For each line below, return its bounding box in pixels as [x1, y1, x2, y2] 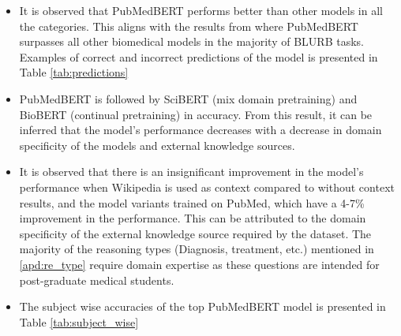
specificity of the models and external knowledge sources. [19, 136, 295, 153]
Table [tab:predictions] [19, 64, 129, 80]
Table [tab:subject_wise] [19, 313, 139, 330]
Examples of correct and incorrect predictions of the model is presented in [19, 48, 378, 65]
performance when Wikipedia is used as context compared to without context [19, 178, 395, 195]
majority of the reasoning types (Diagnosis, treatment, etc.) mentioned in [19, 241, 374, 257]
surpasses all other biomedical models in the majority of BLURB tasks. [19, 33, 364, 50]
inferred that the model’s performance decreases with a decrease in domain [19, 121, 382, 138]
